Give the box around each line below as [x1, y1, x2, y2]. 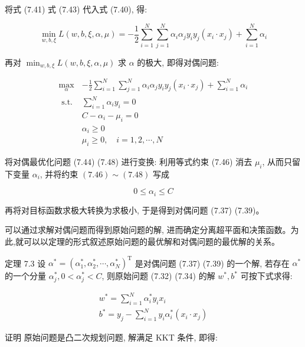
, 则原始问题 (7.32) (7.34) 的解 [101, 270, 215, 282]
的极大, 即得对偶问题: [137, 56, 219, 68]
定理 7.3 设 [5, 257, 46, 269]
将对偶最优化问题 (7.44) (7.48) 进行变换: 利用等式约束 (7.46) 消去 [5, 155, 252, 167]
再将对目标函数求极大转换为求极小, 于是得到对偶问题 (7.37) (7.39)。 [5, 203, 264, 216]
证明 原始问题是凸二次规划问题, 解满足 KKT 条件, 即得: [5, 331, 218, 343]
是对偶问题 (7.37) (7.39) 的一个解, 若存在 [135, 257, 290, 269]
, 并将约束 [40, 167, 78, 180]
